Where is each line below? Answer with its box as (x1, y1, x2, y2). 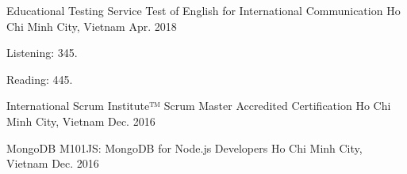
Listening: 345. (6, 44, 78, 61)
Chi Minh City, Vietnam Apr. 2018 (6, 17, 177, 34)
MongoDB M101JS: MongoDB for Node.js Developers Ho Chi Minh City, (6, 139, 363, 156)
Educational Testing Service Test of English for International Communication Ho (6, 2, 401, 18)
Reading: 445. (6, 70, 73, 87)
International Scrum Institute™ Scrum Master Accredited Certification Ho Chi (6, 97, 391, 114)
